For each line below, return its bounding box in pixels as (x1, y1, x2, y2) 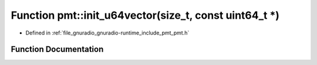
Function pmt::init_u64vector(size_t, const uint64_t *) (11, 9, 280, 22)
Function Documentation (11, 45, 104, 54)
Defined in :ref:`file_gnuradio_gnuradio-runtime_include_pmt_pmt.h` (25, 29, 190, 36)
